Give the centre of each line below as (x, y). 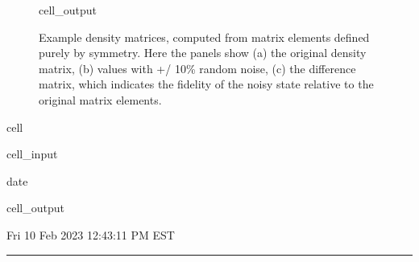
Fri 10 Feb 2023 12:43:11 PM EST (91, 234)
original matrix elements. (100, 99)
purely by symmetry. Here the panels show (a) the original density (203, 53)
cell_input (32, 154)
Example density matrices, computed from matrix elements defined (204, 37)
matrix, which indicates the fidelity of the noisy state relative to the (206, 84)
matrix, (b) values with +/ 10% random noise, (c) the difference (197, 68)
